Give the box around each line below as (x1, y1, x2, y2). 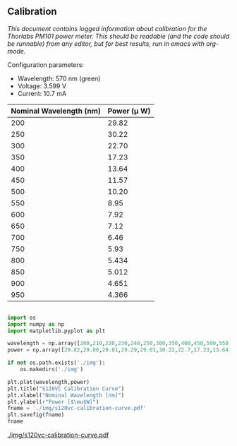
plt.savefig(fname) (7, 411, 65, 418)
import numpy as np (7, 320, 65, 327)
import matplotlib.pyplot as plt (7, 327, 106, 334)
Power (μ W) (107, 106, 151, 116)
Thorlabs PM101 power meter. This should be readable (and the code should (7, 32, 230, 40)
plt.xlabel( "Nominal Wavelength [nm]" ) (7, 392, 125, 399)
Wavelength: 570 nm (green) (17, 74, 101, 83)
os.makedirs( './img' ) (20, 366, 83, 373)
